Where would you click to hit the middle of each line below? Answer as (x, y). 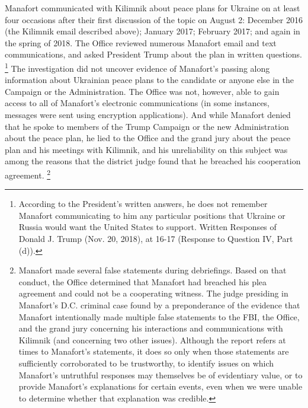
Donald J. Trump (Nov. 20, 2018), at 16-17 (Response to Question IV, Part (156, 238)
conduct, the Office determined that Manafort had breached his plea (143, 281)
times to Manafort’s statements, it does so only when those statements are (154, 351)
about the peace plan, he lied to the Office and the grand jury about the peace (148, 138)
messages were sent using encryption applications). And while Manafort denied (148, 114)
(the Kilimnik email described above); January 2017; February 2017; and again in (153, 31)
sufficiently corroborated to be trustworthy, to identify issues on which (146, 363)
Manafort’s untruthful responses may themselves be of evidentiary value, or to (161, 374)
